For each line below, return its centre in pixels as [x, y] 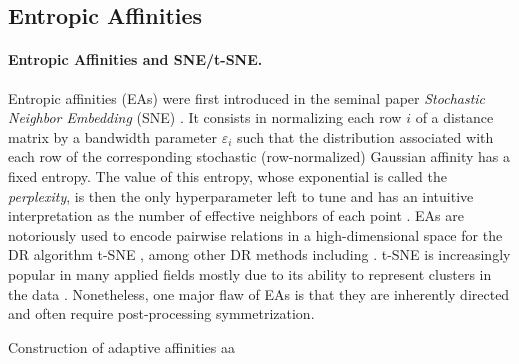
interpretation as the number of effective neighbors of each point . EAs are [236, 215]
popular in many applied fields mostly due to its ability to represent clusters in [250, 273]
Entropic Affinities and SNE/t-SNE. [135, 59]
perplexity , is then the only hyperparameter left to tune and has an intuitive [241, 195]
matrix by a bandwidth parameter [112, 136]
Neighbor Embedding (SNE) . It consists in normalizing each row [205, 117]
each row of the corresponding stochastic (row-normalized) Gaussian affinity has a [259, 156]
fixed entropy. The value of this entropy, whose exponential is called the [227, 175]
